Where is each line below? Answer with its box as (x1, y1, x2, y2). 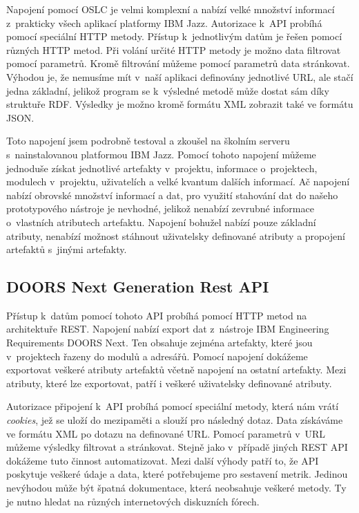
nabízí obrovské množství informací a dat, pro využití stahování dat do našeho (6, 187, 338, 202)
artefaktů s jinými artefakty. (6, 242, 127, 256)
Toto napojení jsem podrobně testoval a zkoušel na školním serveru (6, 133, 290, 148)
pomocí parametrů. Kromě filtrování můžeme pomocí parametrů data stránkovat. (6, 56, 350, 71)
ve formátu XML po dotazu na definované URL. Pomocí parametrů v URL (6, 426, 326, 440)
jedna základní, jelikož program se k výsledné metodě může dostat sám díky (6, 83, 329, 97)
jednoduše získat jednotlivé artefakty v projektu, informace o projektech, (6, 160, 318, 175)
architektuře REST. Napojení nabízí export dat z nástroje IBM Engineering (6, 321, 329, 336)
